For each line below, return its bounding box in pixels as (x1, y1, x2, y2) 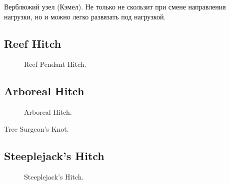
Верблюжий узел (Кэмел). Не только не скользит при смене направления (4, 1, 226, 11)
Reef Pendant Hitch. (24, 59, 86, 69)
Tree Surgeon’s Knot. (4, 123, 69, 134)
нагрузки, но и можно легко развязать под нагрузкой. (4, 11, 166, 21)
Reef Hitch (4, 35, 61, 51)
